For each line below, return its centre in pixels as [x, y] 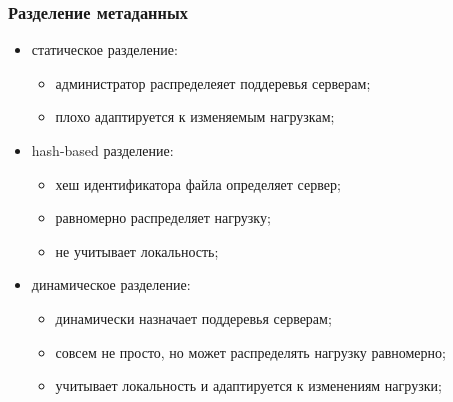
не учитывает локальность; [137, 250]
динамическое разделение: [111, 284]
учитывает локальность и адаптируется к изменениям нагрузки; [248, 385]
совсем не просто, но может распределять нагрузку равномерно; [250, 351]
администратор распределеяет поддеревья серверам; [213, 82]
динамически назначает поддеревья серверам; [193, 317]
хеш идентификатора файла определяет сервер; [198, 183]
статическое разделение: [104, 49]
